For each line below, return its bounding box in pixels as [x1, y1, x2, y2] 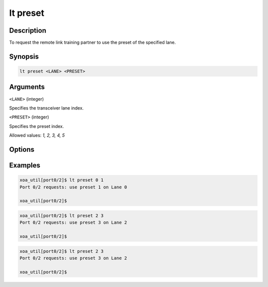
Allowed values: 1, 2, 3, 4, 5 [9, 132, 65, 138]
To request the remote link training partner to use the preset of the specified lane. [9, 40, 176, 46]
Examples [9, 161, 41, 170]
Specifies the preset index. [9, 123, 64, 129]
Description [9, 26, 47, 35]
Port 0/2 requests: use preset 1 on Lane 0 [19, 184, 128, 190]
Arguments [9, 83, 45, 91]
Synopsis [9, 52, 39, 60]
